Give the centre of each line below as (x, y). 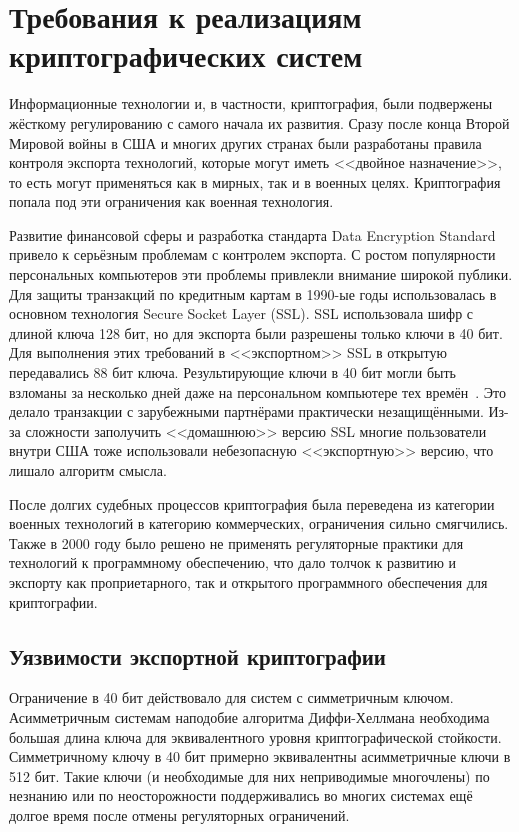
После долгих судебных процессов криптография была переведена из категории (252, 503)
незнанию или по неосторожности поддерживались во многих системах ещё (241, 795)
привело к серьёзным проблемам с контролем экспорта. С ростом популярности (252, 254)
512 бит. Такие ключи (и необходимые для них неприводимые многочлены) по (249, 775)
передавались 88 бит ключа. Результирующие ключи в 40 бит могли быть (232, 372)
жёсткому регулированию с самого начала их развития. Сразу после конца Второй (259, 122)
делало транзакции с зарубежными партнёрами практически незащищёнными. (246, 411)
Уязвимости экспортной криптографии (197, 655)
